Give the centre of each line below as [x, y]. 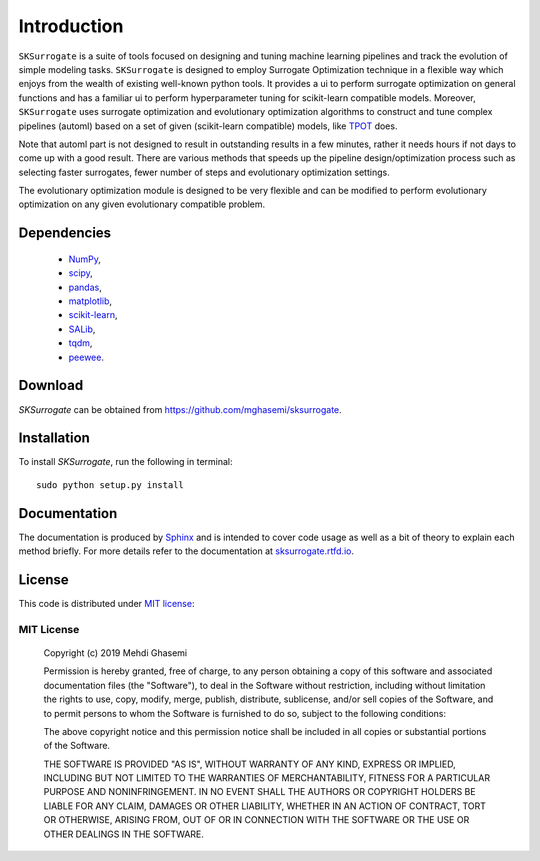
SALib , [82, 329]
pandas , [85, 287]
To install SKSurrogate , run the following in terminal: [126, 462]
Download [51, 385]
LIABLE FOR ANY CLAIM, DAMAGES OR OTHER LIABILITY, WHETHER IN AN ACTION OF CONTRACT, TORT [265, 806]
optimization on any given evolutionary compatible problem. [142, 204]
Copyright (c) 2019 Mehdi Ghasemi [115, 652]
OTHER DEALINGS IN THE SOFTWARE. [124, 834]
